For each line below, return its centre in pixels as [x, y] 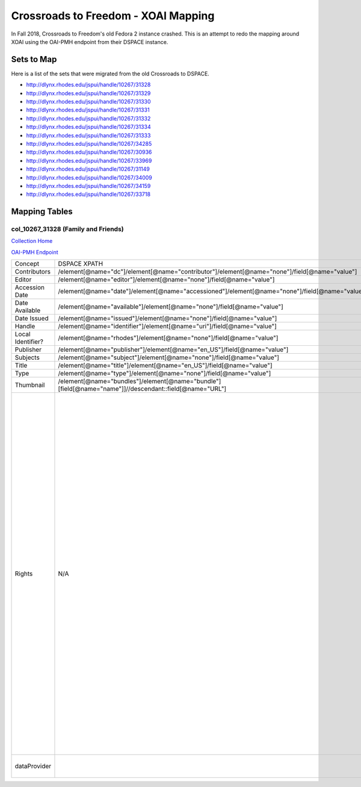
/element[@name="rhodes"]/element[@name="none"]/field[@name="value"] [168, 338]
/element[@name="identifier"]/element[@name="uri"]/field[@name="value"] [167, 327]
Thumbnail [30, 385]
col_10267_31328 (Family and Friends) [67, 229]
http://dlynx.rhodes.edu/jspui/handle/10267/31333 [88, 135]
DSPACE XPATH [81, 264]
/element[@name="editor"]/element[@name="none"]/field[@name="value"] [166, 280]
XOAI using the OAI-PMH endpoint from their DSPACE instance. [90, 42]
